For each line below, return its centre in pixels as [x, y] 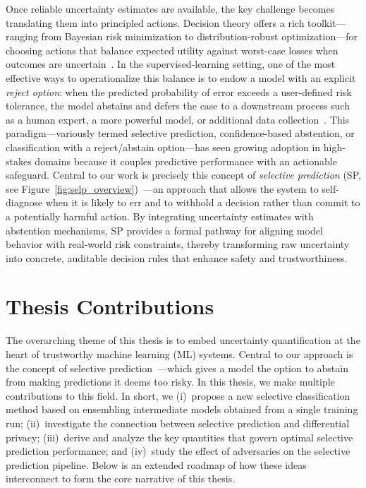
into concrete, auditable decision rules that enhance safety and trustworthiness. [177, 257]
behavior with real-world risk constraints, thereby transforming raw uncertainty [178, 244]
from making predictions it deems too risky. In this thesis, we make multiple [170, 382]
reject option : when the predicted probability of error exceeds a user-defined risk [179, 91]
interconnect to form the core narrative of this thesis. [121, 478]
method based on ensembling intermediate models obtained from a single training [182, 409]
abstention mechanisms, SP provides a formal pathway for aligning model [164, 230]
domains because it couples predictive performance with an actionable [186, 161]
